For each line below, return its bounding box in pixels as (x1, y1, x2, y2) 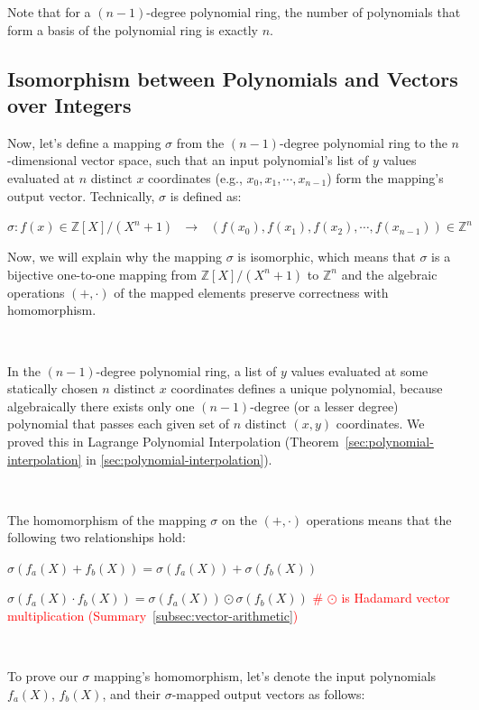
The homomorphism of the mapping (7, 510, 207, 529)
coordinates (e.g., (148, 168, 243, 187)
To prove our (7, 667, 78, 686)
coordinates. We (336, 414, 425, 433)
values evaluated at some (290, 361, 428, 380)
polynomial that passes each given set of (7, 414, 230, 433)
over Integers (7, 90, 132, 118)
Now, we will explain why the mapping (7, 247, 222, 266)
